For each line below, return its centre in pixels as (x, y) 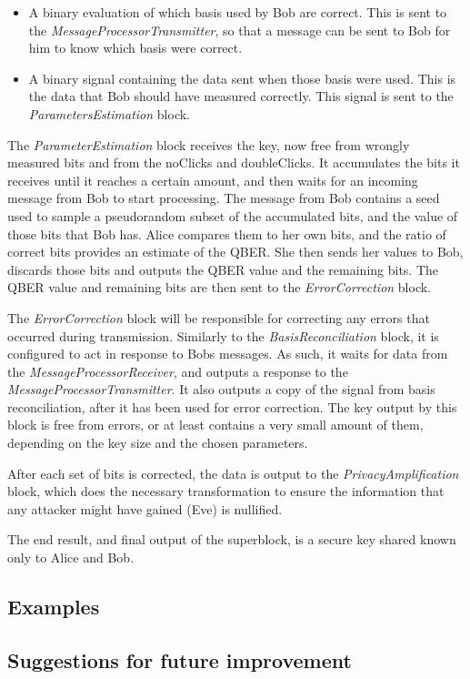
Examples (54, 607)
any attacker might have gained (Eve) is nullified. (145, 508)
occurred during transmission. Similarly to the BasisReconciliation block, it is (223, 335)
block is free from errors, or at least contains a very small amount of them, (215, 425)
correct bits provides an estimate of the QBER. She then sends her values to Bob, (235, 252)
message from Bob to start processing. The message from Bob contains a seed (224, 198)
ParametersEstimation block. (109, 113)
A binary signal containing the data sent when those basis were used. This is (242, 78)
